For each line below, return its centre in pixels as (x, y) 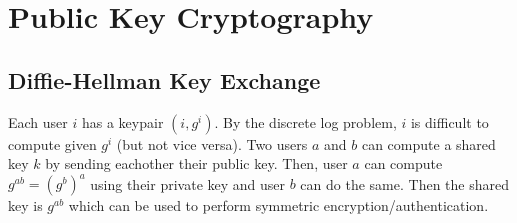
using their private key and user (188, 183)
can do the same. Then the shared (404, 183)
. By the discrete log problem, (305, 121)
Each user (38, 121)
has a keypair (122, 121)
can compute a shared (428, 143)
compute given (52, 143)
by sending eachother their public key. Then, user (196, 163)
